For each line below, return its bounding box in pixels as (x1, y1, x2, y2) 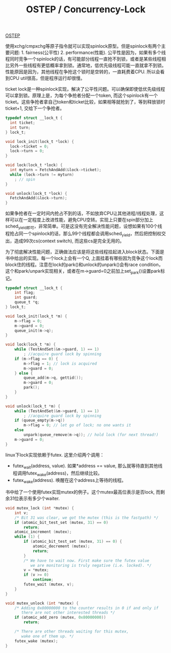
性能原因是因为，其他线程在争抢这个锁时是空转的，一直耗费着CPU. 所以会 (5, 69, 161, 75)
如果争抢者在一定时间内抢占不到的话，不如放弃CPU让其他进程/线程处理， (5, 210, 160, 216)
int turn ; (10, 125, 31, 130)
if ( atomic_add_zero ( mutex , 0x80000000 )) (14, 615, 106, 620)
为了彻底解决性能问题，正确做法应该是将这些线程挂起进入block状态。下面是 (5, 249, 165, 255)
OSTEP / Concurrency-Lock (26, 4, 145, 15)
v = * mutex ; (23, 567, 50, 573)
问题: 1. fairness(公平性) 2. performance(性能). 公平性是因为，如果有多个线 (9, 50, 166, 56)
